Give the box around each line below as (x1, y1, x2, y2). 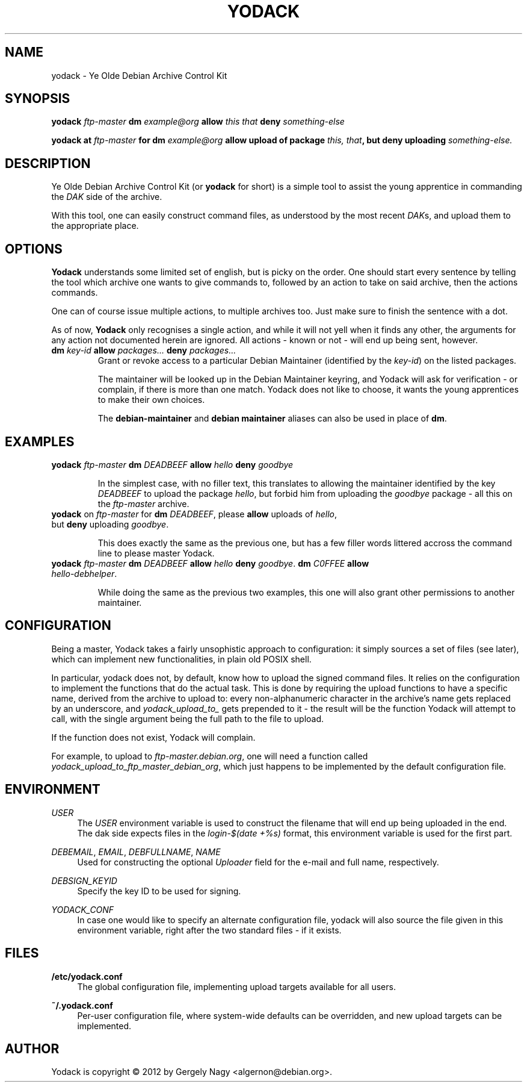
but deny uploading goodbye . (51, 519, 169, 529)
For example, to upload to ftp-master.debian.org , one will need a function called (51, 750, 368, 761)
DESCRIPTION (5, 155, 91, 171)
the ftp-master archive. (97, 498, 190, 509)
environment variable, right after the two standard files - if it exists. (77, 924, 342, 935)
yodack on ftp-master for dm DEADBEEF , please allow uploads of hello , (51, 508, 337, 519)
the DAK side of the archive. (51, 192, 162, 202)
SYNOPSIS (5, 91, 70, 107)
